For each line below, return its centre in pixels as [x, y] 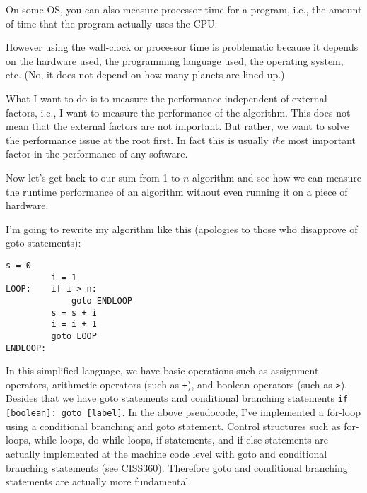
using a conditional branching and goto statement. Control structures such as [173, 426]
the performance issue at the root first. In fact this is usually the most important [181, 139]
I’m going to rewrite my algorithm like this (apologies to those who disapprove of [182, 228]
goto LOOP [74, 336]
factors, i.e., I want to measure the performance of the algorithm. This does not [178, 112]
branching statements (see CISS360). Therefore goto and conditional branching [177, 467]
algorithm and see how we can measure [277, 177]
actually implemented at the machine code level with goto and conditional [167, 453]
